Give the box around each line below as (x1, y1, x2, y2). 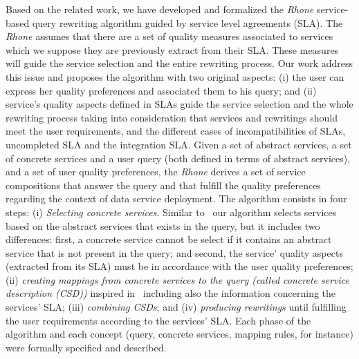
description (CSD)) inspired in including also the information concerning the (6, 286, 336, 300)
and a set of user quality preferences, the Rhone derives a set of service (6, 164, 306, 179)
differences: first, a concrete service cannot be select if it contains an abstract (6, 232, 332, 246)
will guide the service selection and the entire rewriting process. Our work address (6, 56, 353, 70)
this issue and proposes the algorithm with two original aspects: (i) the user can (6, 69, 344, 84)
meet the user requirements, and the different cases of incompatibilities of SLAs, (6, 124, 346, 138)
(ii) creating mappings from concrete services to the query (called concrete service (6, 272, 349, 287)
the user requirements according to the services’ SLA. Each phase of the (6, 313, 311, 327)
